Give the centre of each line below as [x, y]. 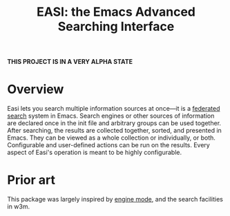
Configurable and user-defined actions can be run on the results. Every [109, 145]
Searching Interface [116, 26]
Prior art [31, 180]
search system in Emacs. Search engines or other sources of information [111, 116]
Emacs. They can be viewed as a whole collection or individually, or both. [112, 138]
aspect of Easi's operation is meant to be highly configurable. [94, 153]
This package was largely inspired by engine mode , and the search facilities [115, 199]
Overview [36, 89]
